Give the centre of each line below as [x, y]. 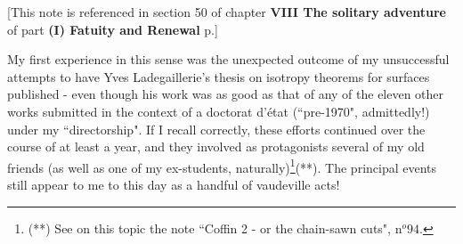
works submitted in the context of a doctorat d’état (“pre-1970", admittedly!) [219, 111]
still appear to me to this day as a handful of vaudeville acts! [174, 184]
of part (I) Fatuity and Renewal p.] [113, 29]
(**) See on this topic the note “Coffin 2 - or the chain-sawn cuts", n [215, 228]
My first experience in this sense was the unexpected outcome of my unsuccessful [228, 59]
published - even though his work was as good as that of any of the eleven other [226, 94]
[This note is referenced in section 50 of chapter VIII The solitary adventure [227, 12]
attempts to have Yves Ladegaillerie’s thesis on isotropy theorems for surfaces [219, 76]
